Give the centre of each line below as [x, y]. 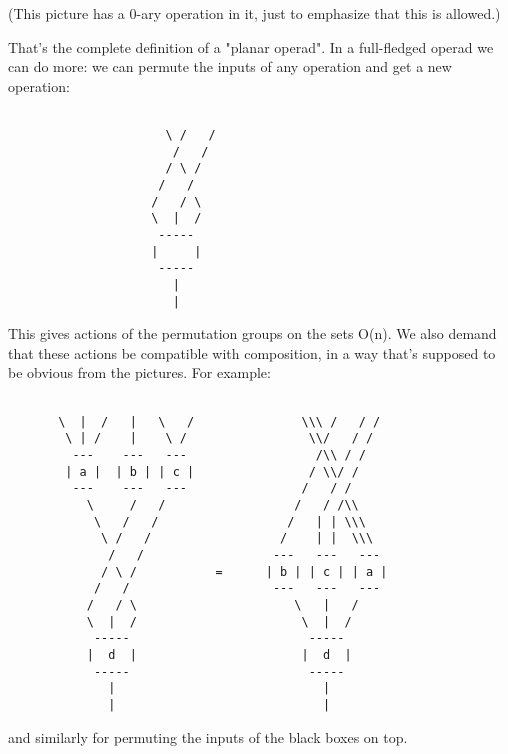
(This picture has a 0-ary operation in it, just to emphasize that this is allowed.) [254, 13]
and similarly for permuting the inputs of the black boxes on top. [208, 736]
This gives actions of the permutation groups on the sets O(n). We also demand [252, 333]
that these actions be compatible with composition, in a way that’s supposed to [252, 352]
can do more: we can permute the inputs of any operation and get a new [230, 66]
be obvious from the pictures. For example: [139, 372]
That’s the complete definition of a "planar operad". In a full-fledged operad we [251, 46]
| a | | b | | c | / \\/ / [212, 471]
